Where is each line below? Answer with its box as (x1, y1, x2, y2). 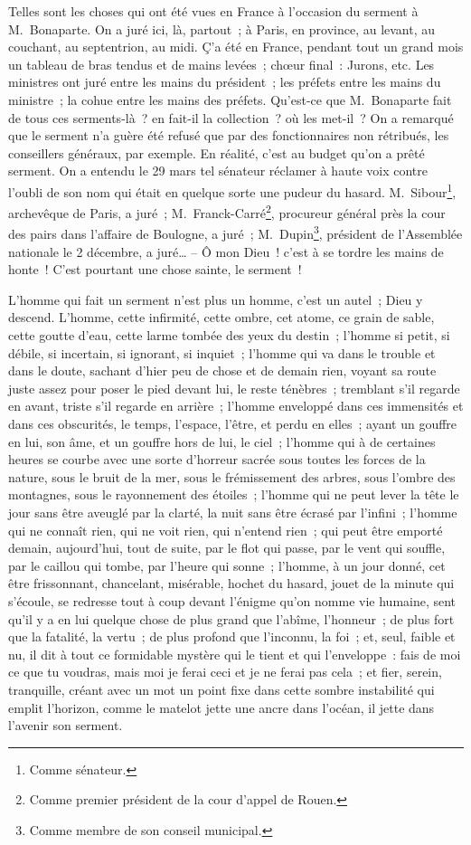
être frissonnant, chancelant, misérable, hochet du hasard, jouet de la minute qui (8, 574, 455, 593)
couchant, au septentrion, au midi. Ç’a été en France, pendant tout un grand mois (8, 37, 464, 56)
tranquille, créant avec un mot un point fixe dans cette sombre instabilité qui (8, 679, 435, 698)
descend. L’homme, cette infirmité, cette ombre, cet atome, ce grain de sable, (8, 308, 435, 327)
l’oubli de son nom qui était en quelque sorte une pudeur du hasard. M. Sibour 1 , (8, 179, 457, 201)
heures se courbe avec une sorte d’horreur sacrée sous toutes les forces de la (8, 450, 426, 469)
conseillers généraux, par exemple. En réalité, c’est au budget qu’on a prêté (8, 143, 425, 162)
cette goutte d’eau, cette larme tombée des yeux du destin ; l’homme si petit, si (8, 326, 450, 345)
